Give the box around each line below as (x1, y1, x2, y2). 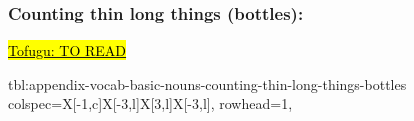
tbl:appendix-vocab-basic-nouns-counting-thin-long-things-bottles (8, 73, 407, 94)
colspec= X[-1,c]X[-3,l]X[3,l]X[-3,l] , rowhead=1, (8, 93, 293, 114)
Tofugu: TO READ (8, 40, 127, 61)
